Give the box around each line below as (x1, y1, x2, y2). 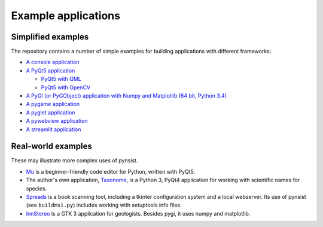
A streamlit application (26, 126, 81, 133)
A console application (26, 59, 80, 66)
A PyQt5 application (26, 66, 75, 74)
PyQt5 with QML (41, 75, 82, 83)
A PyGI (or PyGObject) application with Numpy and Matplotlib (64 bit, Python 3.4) (26, 92, 227, 99)
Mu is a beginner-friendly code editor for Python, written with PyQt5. (26, 168, 196, 175)
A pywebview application (26, 117, 88, 125)
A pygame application (26, 101, 80, 108)
